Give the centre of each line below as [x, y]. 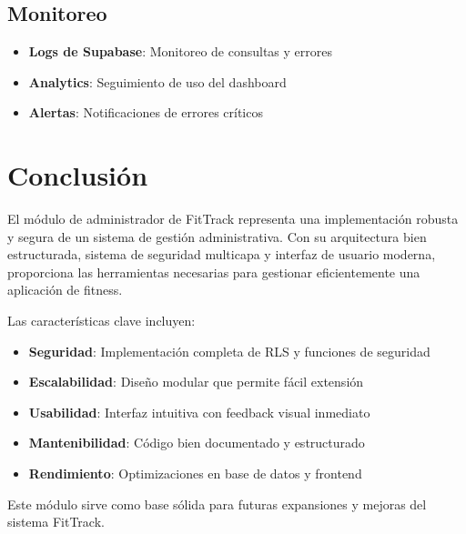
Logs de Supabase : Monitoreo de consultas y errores [180, 51]
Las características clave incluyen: [101, 321]
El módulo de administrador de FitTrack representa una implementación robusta [233, 219]
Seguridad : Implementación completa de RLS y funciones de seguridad [229, 351]
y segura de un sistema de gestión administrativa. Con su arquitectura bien [217, 236]
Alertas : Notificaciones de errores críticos [146, 112]
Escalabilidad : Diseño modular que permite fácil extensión [196, 382]
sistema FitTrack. [56, 522]
